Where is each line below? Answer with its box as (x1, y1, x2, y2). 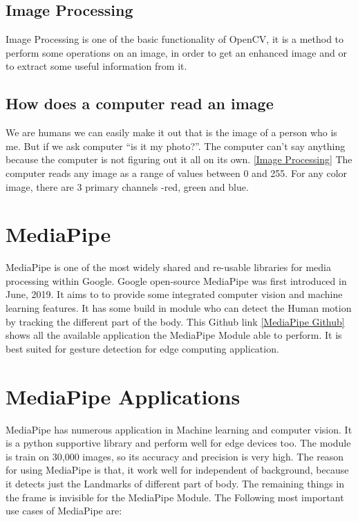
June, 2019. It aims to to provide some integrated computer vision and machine (6, 287, 343, 301)
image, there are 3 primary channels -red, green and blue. (6, 179, 249, 194)
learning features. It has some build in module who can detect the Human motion (6, 301, 352, 315)
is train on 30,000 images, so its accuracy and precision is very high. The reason (6, 449, 344, 463)
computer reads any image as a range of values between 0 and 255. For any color (6, 165, 348, 180)
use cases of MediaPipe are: (6, 503, 122, 518)
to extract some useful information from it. (6, 59, 187, 73)
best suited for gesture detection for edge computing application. (6, 341, 279, 355)
